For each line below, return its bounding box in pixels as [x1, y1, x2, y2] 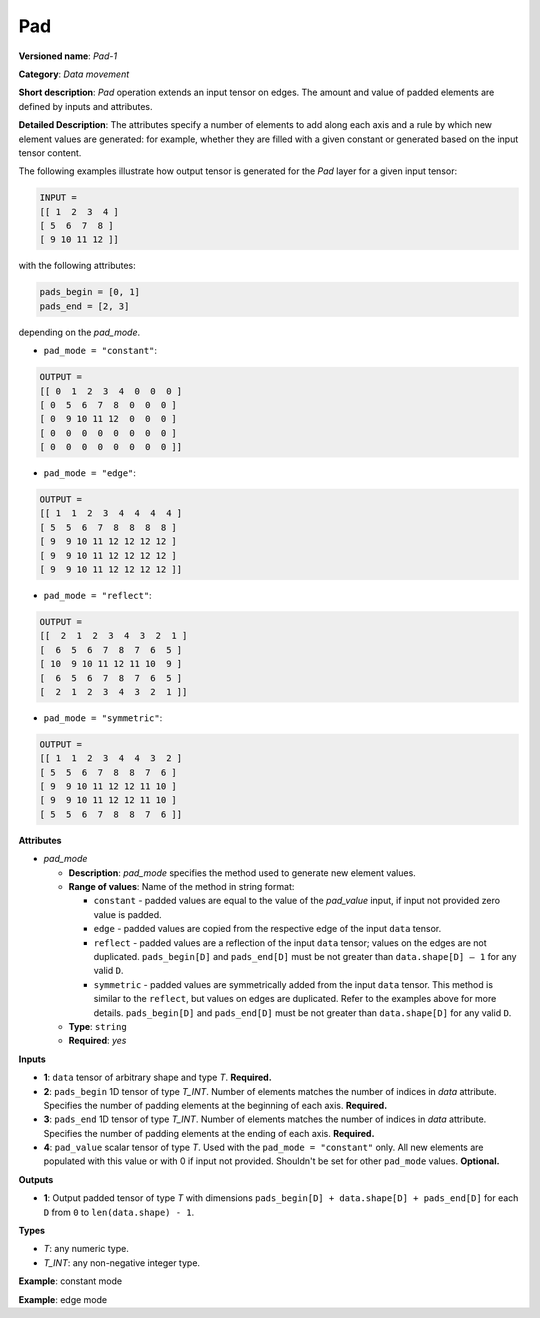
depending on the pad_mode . [18, 326, 141, 338]
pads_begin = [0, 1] [39, 286, 140, 298]
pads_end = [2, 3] [39, 300, 130, 312]
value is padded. [93, 908, 162, 920]
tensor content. [18, 146, 82, 159]
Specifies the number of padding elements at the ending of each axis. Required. [43, 1127, 375, 1139]
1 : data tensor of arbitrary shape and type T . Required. [43, 1071, 272, 1084]
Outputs [18, 1173, 54, 1185]
